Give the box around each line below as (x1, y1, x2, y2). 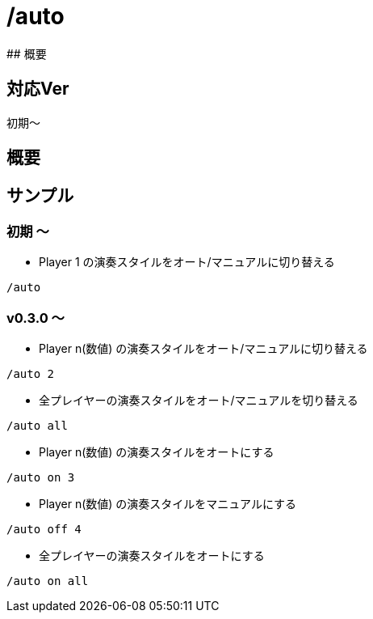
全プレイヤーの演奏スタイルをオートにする (39, 548, 265, 562)
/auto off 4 (6, 522, 82, 536)
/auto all (6, 418, 68, 432)
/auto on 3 (6, 470, 75, 484)
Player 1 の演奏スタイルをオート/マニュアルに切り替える (39, 255, 335, 269)
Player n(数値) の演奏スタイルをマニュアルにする (39, 496, 297, 511)
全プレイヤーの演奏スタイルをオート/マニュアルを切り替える (39, 392, 358, 407)
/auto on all (6, 574, 89, 587)
